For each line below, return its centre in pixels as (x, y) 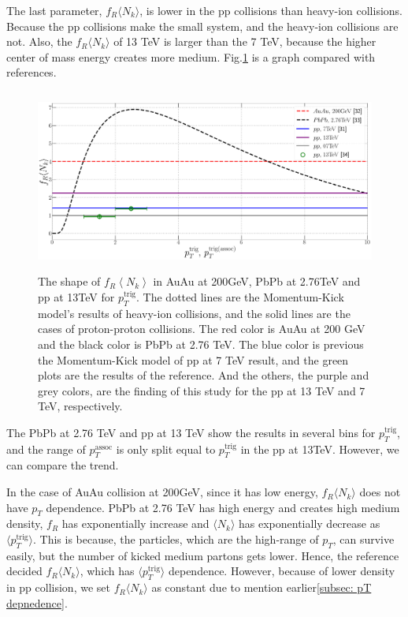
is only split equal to (166, 449)
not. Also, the (39, 41)
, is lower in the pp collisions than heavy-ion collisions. (271, 10)
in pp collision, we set (58, 587)
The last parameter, (54, 10)
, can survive (363, 539)
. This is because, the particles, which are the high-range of (176, 539)
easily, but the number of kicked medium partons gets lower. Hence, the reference (203, 555)
